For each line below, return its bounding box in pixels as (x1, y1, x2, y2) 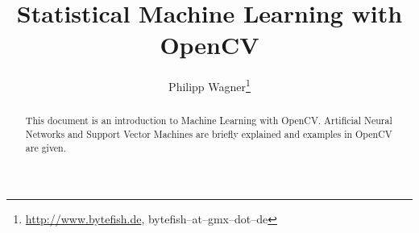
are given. (25, 140, 67, 154)
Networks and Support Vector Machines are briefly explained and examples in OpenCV (25, 127, 392, 141)
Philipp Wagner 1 (168, 76, 251, 94)
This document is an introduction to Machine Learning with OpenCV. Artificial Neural (25, 114, 392, 127)
